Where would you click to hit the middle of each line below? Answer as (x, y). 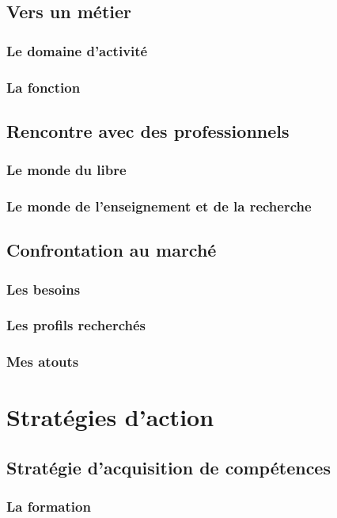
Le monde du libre (66, 170)
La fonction (44, 87)
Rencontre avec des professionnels (148, 130)
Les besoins (44, 289)
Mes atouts (43, 362)
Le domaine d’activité (77, 50)
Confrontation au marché (112, 250)
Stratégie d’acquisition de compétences (168, 468)
